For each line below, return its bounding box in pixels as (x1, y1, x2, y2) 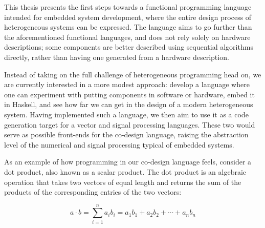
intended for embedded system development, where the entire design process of (4, 11, 252, 22)
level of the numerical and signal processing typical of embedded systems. (4, 139, 234, 150)
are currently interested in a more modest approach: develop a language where (4, 79, 250, 90)
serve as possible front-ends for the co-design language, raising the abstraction (4, 129, 249, 140)
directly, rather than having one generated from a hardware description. (4, 51, 229, 62)
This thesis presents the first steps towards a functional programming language (4, 2, 252, 12)
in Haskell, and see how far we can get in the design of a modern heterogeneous (4, 99, 253, 110)
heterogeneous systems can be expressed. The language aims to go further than (4, 22, 252, 32)
